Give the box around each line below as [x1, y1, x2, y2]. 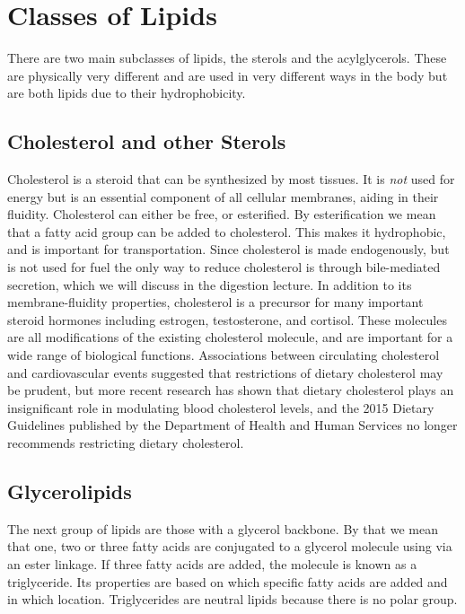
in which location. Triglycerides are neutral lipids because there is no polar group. [7, 590, 458, 609]
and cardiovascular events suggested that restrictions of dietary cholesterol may [7, 363, 443, 382]
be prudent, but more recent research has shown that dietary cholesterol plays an [7, 381, 454, 399]
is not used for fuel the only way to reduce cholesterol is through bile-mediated [7, 258, 441, 276]
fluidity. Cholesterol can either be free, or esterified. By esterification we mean [7, 205, 436, 224]
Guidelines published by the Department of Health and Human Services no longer [7, 416, 458, 434]
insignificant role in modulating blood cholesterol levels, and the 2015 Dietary [7, 398, 434, 417]
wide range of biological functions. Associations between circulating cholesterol [7, 346, 440, 364]
